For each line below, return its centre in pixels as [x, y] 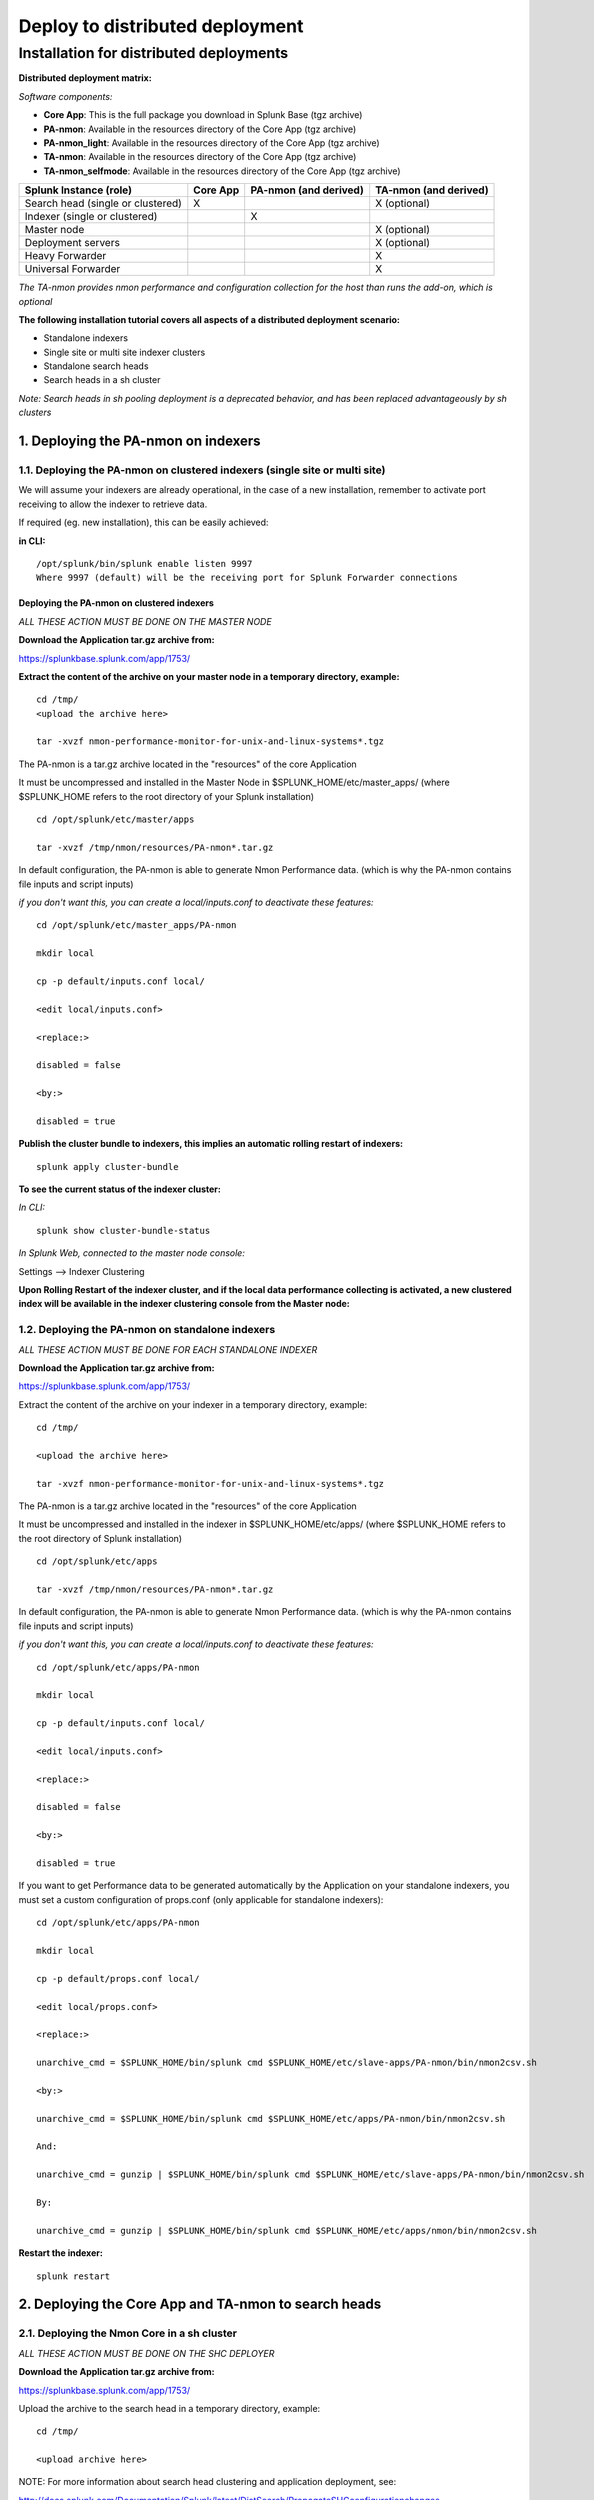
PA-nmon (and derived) [307, 190]
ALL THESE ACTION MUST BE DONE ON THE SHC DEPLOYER [146, 2353]
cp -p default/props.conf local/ [118, 1978]
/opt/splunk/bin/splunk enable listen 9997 [144, 563]
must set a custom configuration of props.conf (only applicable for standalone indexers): [201, 1899]
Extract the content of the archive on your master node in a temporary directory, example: [209, 676]
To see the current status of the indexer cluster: [120, 1189]
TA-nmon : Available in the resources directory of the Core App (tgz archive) [200, 157]
